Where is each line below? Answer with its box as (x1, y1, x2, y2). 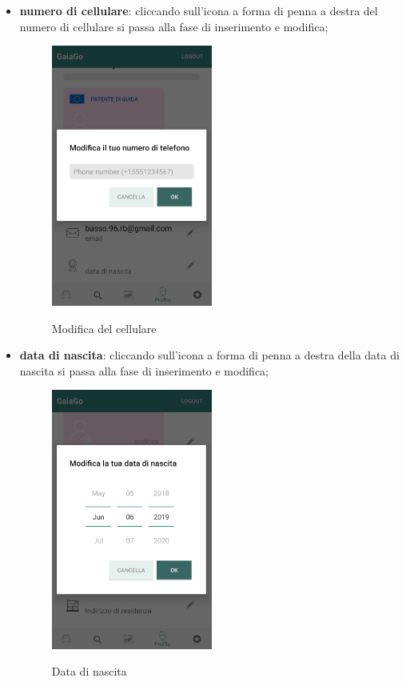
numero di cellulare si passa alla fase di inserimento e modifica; (19, 18, 328, 34)
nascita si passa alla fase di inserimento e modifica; (19, 362, 269, 379)
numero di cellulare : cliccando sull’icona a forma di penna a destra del (19, 2, 378, 18)
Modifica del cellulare (51, 319, 157, 336)
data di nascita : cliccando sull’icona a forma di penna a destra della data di (19, 347, 400, 363)
